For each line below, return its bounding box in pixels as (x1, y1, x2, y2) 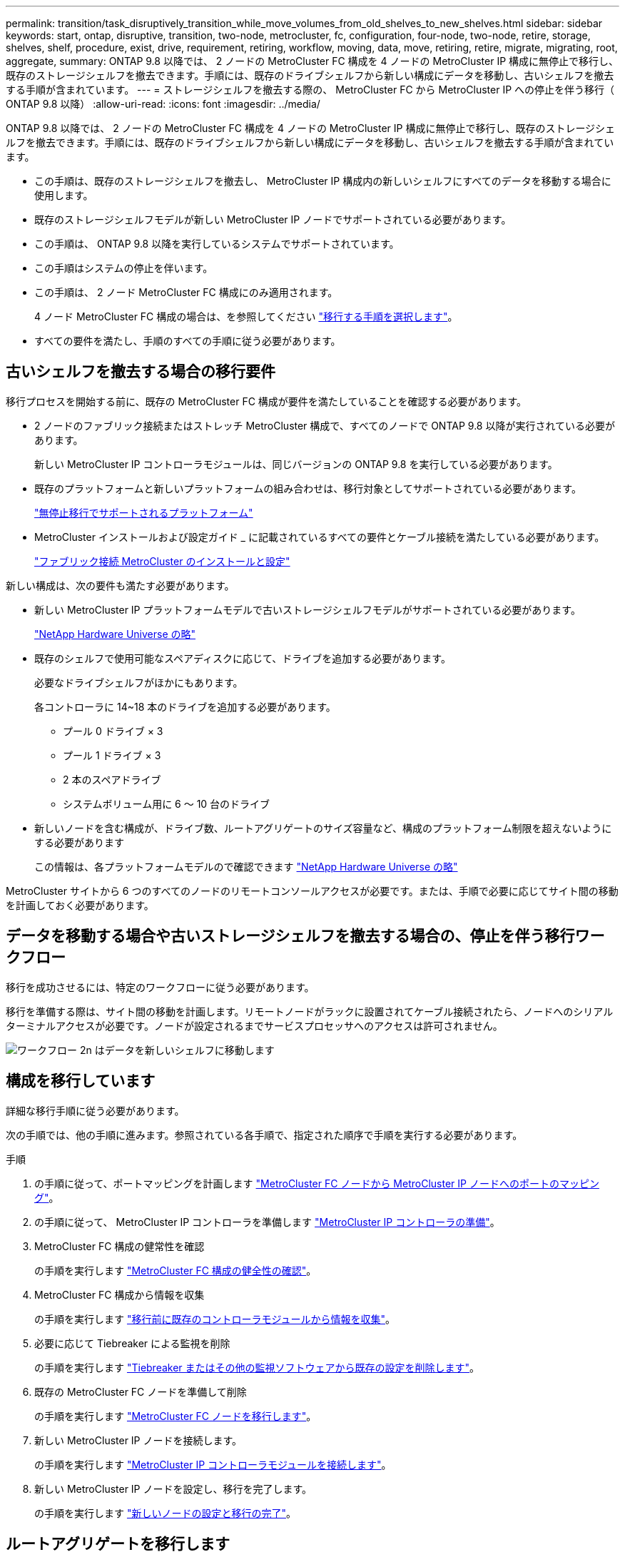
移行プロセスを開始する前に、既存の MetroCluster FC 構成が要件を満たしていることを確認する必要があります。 (6, 395, 527, 407)
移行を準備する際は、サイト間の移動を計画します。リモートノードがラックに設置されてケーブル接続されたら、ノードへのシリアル (6, 1005, 614, 1018)
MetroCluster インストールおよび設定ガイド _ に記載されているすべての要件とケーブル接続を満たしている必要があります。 (34, 530, 605, 543)
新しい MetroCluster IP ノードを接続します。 (34, 1434, 243, 1446)
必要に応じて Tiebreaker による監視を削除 (34, 1337, 230, 1349)
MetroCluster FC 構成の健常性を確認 (34, 1239, 205, 1252)
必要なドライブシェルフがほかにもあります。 (34, 676, 243, 689)
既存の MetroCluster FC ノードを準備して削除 (34, 1385, 247, 1398)
